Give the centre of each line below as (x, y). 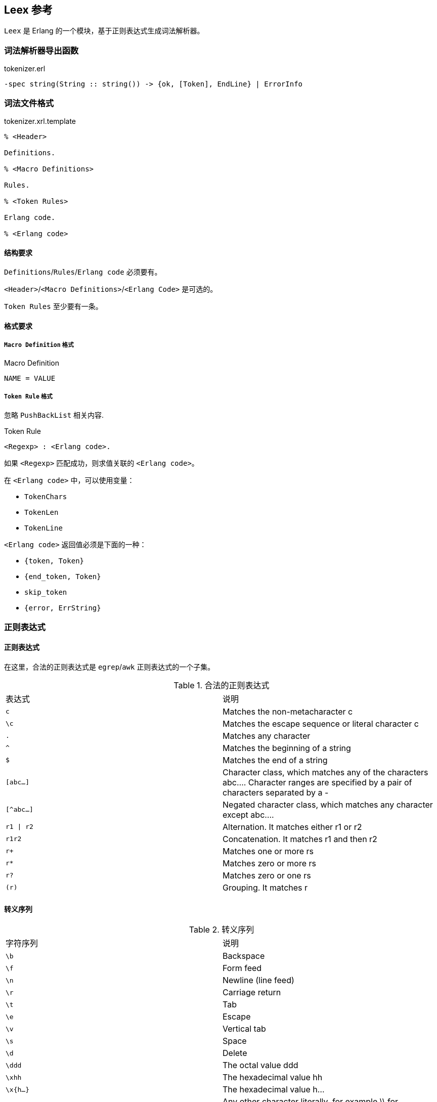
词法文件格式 (29, 103)
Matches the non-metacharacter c (288, 711)
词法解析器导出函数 (41, 50)
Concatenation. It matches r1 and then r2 (300, 839)
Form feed (242, 968)
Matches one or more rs (268, 851)
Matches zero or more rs (269, 863)
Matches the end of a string (275, 760)
